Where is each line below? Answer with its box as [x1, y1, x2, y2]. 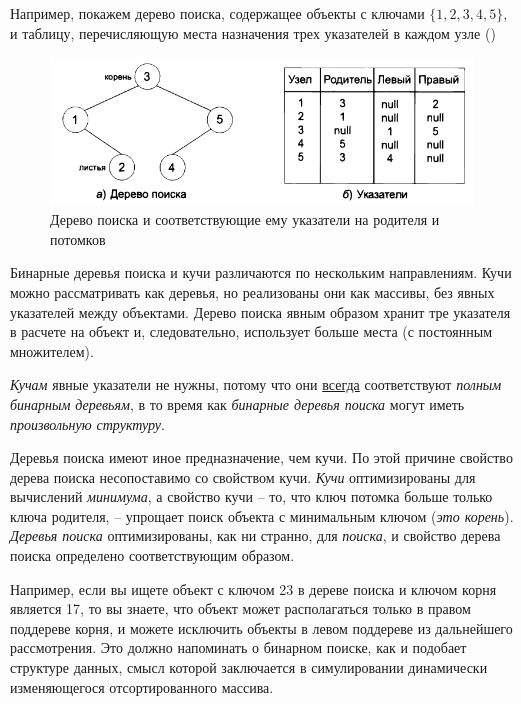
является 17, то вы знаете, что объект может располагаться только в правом [10, 598, 471, 619]
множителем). [10, 340, 94, 361]
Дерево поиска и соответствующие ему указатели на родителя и [50, 209, 440, 230]
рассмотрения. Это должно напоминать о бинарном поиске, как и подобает [10, 637, 467, 658]
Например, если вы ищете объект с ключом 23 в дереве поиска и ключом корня [10, 578, 497, 599]
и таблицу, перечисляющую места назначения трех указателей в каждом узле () [10, 22, 496, 43]
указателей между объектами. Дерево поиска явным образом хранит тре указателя [10, 301, 511, 322]
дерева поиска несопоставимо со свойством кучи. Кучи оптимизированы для [10, 466, 476, 487]
